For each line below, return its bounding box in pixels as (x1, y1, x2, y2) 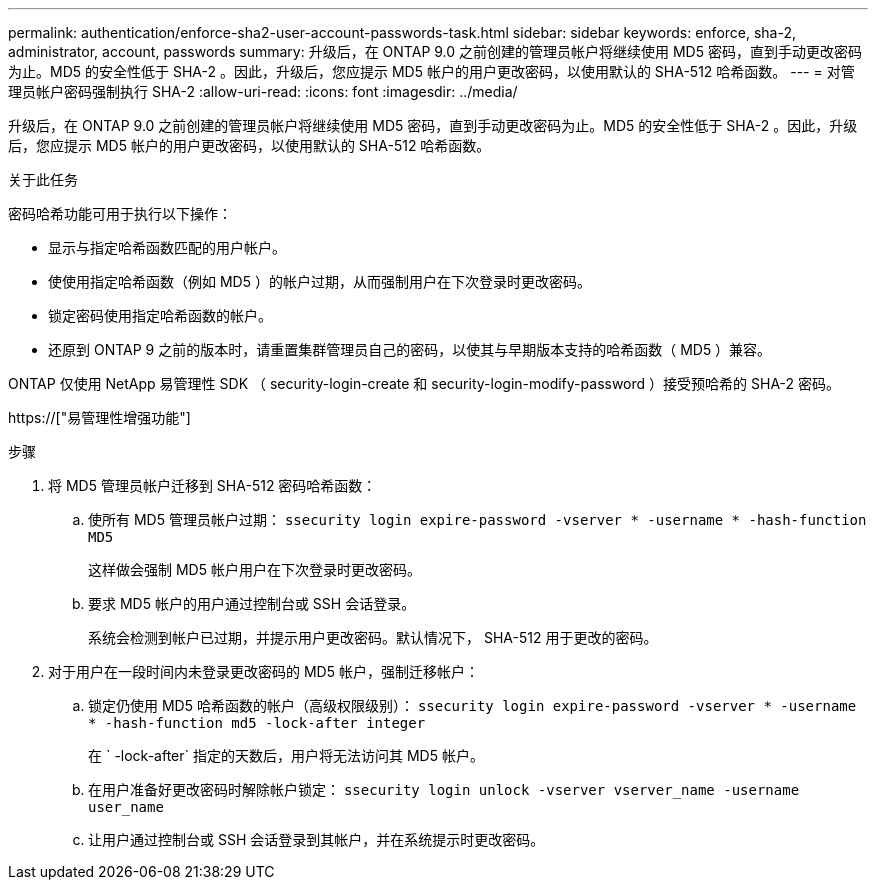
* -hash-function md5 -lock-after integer (88, 715, 426, 731)
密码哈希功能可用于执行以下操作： (8, 205, 232, 222)
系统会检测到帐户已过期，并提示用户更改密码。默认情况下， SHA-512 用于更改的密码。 (88, 629, 658, 646)
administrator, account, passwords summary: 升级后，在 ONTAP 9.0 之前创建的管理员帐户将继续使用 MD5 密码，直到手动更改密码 (8, 43, 862, 60)
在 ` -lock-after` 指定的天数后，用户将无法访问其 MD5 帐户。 (88, 747, 484, 764)
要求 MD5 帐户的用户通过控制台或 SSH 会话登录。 (88, 595, 416, 612)
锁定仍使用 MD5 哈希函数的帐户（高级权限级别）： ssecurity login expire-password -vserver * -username (88, 697, 857, 714)
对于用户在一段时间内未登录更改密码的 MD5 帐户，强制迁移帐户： (48, 663, 479, 680)
